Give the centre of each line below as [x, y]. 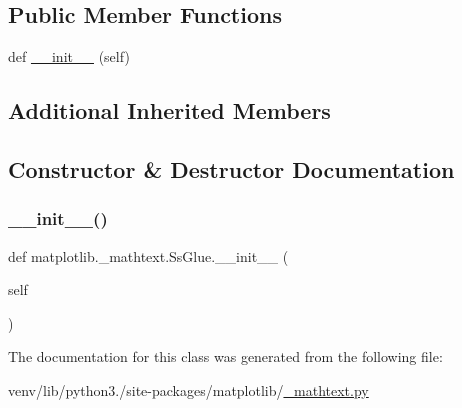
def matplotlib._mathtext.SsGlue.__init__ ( [148, 255]
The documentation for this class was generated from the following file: [225, 356]
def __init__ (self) [69, 56]
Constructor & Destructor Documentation [231, 168]
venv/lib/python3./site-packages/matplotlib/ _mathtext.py [188, 389]
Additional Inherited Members [169, 110]
